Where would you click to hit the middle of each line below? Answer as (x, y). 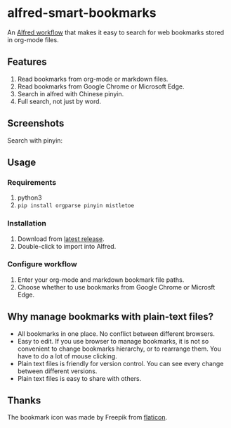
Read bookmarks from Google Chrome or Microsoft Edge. (101, 86)
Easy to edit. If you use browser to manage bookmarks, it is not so (113, 341)
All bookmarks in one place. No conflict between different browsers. (116, 333)
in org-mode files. (33, 39)
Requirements (32, 182)
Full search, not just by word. (59, 101)
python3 (29, 197)
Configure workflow (42, 264)
